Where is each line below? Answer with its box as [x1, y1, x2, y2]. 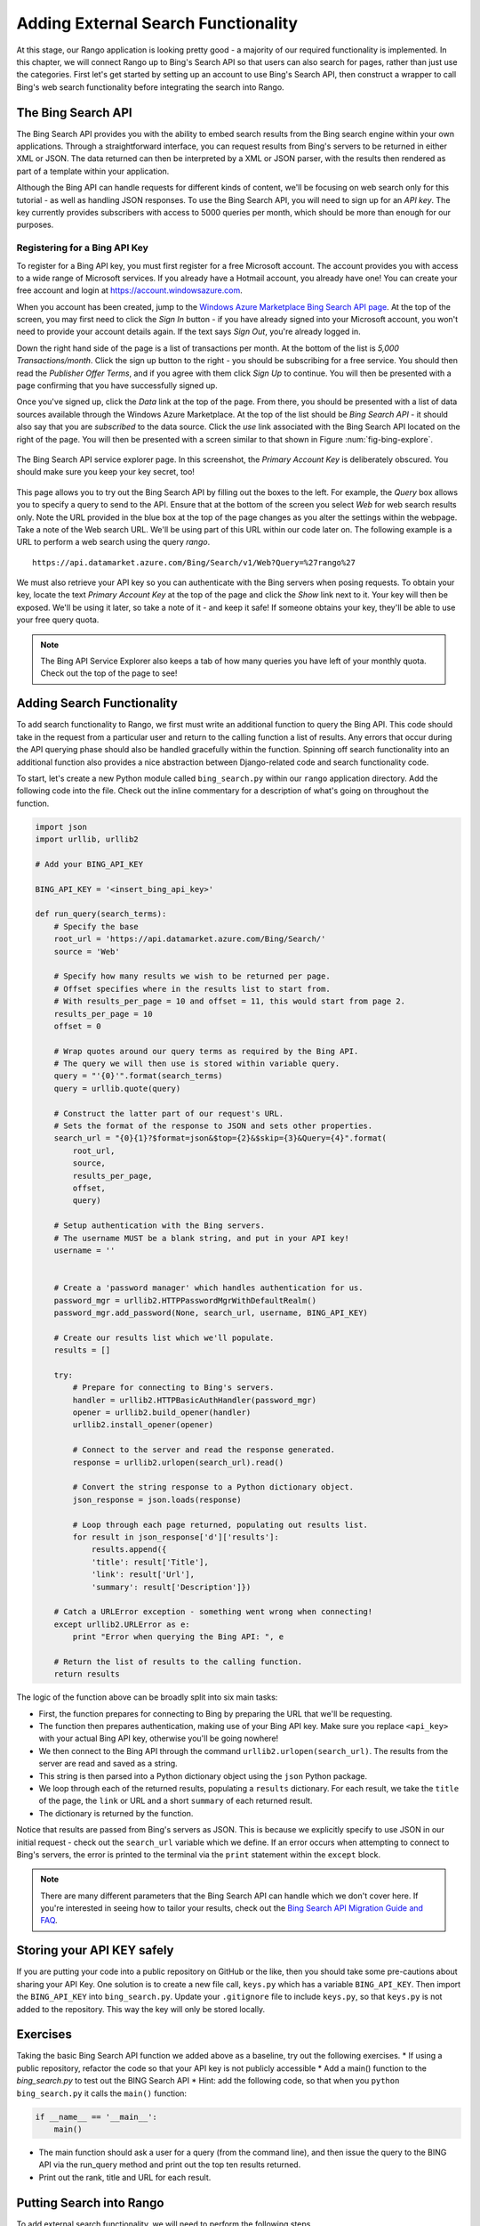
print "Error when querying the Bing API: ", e [72, 1632, 284, 1642]
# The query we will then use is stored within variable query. [53, 1059, 340, 1068]
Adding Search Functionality [16, 695, 178, 711]
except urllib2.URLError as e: [53, 1619, 190, 1629]
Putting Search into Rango [16, 2195, 164, 2210]
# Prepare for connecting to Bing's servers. [72, 1383, 275, 1393]
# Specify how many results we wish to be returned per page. [53, 971, 331, 981]
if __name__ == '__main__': [35, 2111, 157, 2122]
